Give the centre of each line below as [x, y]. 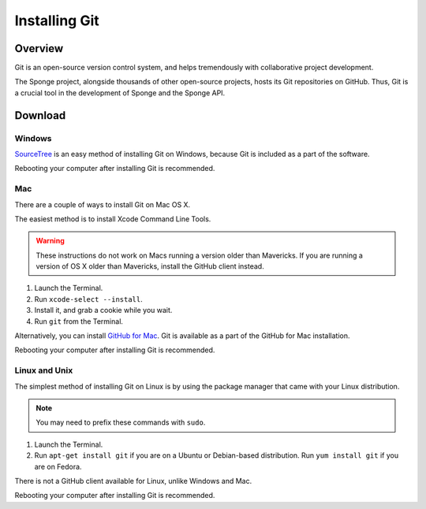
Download [40, 115]
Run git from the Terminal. [79, 321]
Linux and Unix [44, 370]
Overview [39, 48]
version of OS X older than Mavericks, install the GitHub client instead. [150, 266]
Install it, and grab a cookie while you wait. [103, 310]
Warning [50, 241]
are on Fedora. [58, 466]
